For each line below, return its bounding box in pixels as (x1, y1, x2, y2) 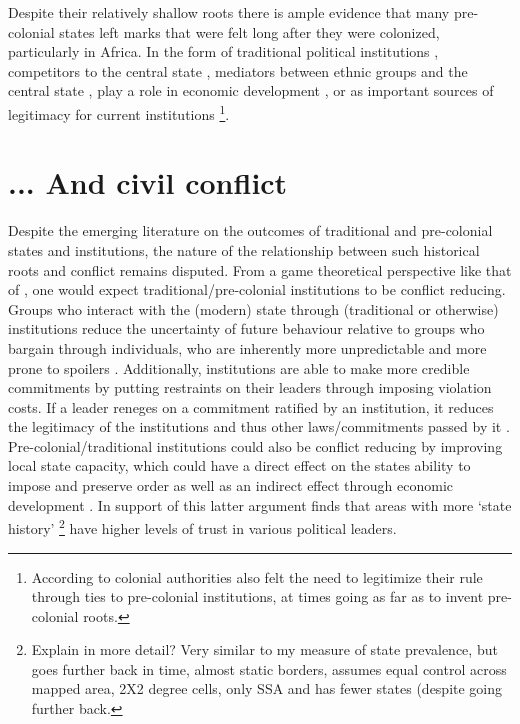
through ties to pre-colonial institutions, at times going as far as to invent (31, 586, 484, 607)
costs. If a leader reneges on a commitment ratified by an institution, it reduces (8, 396, 494, 417)
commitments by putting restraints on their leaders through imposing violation (8, 377, 492, 398)
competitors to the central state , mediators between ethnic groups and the (8, 60, 468, 81)
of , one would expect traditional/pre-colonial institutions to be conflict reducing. (8, 279, 506, 300)
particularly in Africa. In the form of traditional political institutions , (8, 41, 439, 62)
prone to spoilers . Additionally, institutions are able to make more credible (8, 357, 470, 378)
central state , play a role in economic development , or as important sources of (8, 80, 494, 101)
